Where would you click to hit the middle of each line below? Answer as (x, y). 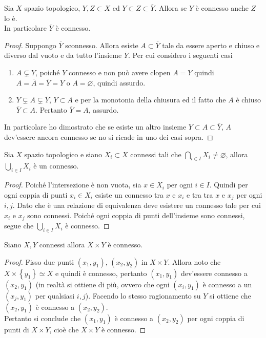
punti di (17, 329)
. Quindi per (229, 185)
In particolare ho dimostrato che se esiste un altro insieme (95, 127)
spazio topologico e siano (63, 154)
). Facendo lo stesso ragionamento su (143, 295)
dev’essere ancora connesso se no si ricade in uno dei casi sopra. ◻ (109, 136)
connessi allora (62, 245)
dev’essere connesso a (214, 273)
